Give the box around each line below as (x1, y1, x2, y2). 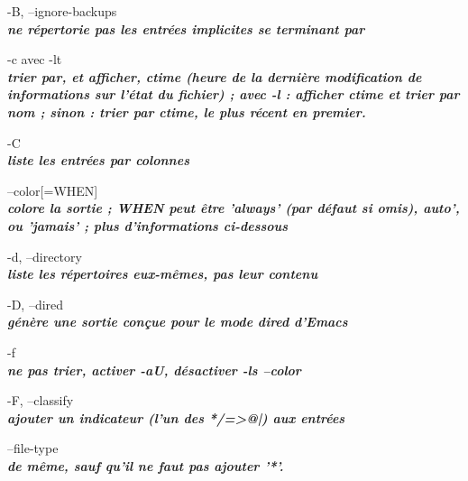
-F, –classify (7, 391, 74, 410)
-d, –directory (7, 246, 82, 265)
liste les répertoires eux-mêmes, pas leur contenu (7, 264, 318, 283)
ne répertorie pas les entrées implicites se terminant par (7, 19, 365, 38)
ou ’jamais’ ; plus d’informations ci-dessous (7, 216, 289, 235)
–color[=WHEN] (7, 180, 98, 199)
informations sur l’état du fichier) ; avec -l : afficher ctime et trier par (7, 85, 460, 104)
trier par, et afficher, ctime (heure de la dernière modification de (7, 67, 422, 86)
